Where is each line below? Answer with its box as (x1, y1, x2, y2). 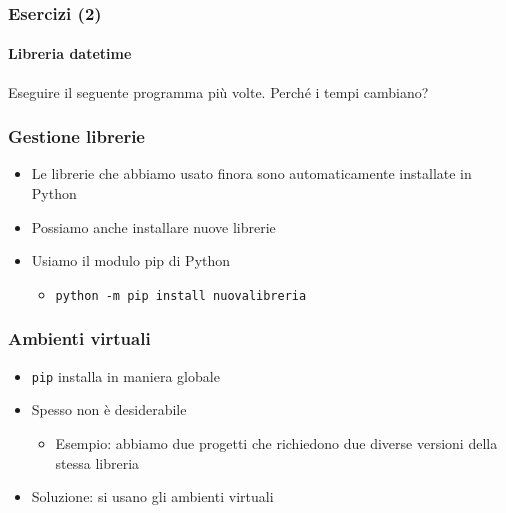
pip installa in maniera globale (31, 365, 220, 386)
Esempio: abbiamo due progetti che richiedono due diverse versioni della (55, 432, 498, 453)
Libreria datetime (8, 43, 132, 64)
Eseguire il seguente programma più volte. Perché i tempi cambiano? (8, 81, 429, 102)
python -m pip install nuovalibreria (55, 288, 307, 303)
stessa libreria (55, 452, 140, 473)
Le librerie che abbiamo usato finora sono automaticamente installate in (31, 163, 472, 184)
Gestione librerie (8, 124, 145, 149)
